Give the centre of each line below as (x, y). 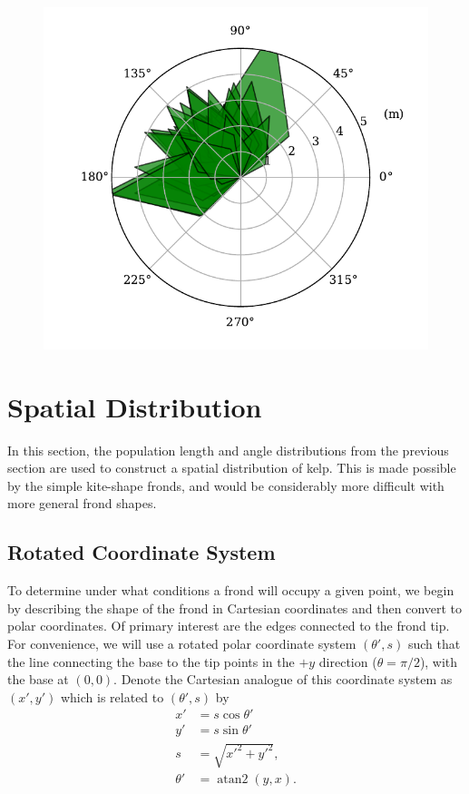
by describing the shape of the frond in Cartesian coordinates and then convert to (235, 608)
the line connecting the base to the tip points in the (151, 661)
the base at (38, 679)
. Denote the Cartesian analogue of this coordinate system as (283, 679)
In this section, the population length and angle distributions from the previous (228, 450)
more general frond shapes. (82, 503)
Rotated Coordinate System (142, 552)
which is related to (112, 696)
